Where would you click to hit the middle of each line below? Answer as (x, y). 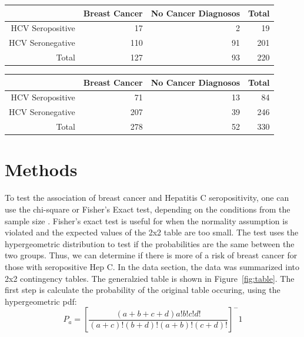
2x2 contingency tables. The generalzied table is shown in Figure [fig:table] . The (150, 278)
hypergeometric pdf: (41, 301)
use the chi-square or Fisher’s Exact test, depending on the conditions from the (148, 209)
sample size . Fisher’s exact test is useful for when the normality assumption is (146, 220)
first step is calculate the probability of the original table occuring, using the (143, 290)
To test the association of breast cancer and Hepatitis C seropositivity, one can (147, 198)
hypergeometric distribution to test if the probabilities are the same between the (150, 243)
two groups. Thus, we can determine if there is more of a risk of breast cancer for (151, 255)
